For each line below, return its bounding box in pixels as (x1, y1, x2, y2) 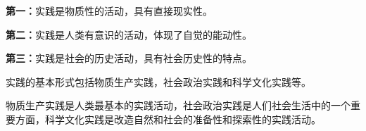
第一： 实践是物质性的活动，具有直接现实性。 (6, 4, 213, 18)
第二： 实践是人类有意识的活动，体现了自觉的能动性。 (6, 27, 252, 42)
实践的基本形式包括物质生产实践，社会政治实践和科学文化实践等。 (6, 74, 311, 89)
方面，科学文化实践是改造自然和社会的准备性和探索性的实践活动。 (15, 111, 321, 126)
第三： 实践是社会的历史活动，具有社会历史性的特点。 (6, 51, 252, 65)
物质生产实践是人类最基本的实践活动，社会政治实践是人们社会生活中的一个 (6, 98, 351, 113)
